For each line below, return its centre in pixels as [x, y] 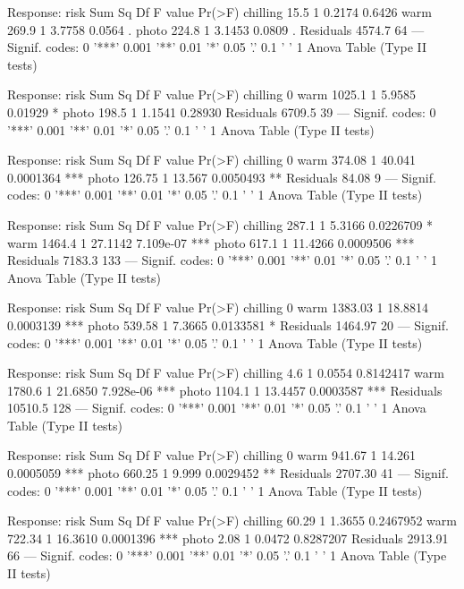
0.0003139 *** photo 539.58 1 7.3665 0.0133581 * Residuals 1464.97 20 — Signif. [228, 324]
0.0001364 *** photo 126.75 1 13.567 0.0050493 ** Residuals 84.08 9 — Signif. [222, 177]
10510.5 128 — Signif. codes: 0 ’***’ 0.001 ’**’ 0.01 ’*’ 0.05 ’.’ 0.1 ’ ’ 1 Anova [217, 408]
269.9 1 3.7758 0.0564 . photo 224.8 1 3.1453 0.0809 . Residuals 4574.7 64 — [216, 29]
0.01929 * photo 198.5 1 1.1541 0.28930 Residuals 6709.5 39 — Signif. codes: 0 [222, 111]
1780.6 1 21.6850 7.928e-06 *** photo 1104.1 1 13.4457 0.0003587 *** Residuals [225, 390]
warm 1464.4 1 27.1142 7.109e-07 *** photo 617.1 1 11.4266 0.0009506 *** [211, 242]
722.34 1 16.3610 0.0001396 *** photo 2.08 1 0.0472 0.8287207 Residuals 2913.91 [228, 538]
